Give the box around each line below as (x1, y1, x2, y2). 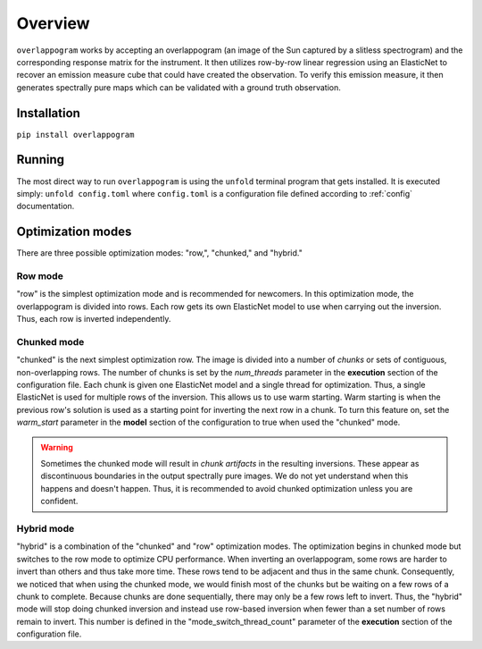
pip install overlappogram (16, 130, 135, 139)
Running (16, 152, 65, 167)
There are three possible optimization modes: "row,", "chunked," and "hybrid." (16, 248, 303, 258)
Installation (16, 105, 80, 121)
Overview (16, 13, 90, 33)
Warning (40, 442, 73, 452)
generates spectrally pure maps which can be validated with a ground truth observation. (16, 81, 341, 93)
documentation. (16, 201, 75, 212)
